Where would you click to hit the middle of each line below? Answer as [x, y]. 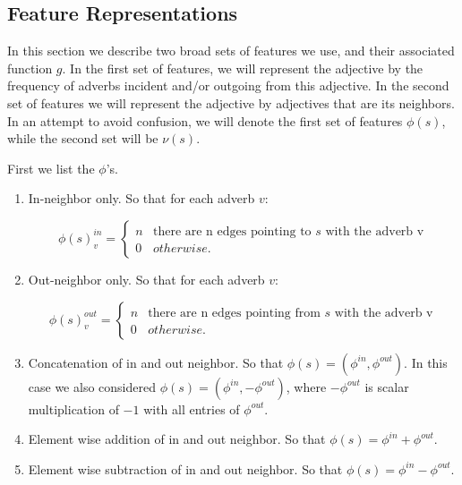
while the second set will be [83, 138]
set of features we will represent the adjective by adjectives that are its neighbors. [231, 102]
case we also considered [92, 386]
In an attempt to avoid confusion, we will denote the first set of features [205, 120]
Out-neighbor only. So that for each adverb [146, 279]
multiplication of [73, 408]
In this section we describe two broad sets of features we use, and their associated [231, 51]
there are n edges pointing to [232, 231]
